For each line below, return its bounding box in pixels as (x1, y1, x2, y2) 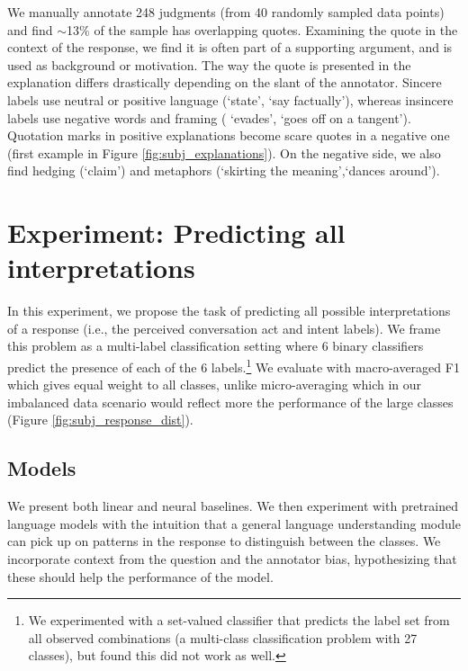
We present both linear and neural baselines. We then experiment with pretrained (7, 497, 459, 515)
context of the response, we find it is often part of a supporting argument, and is (7, 38, 453, 57)
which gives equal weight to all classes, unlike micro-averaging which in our (7, 375, 422, 394)
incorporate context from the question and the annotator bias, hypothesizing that (7, 550, 457, 568)
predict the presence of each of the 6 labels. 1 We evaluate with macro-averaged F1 (7, 355, 460, 376)
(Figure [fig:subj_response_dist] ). (7, 410, 193, 429)
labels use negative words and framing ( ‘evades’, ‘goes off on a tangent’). (7, 108, 411, 127)
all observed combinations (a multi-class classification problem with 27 (28, 628, 418, 647)
